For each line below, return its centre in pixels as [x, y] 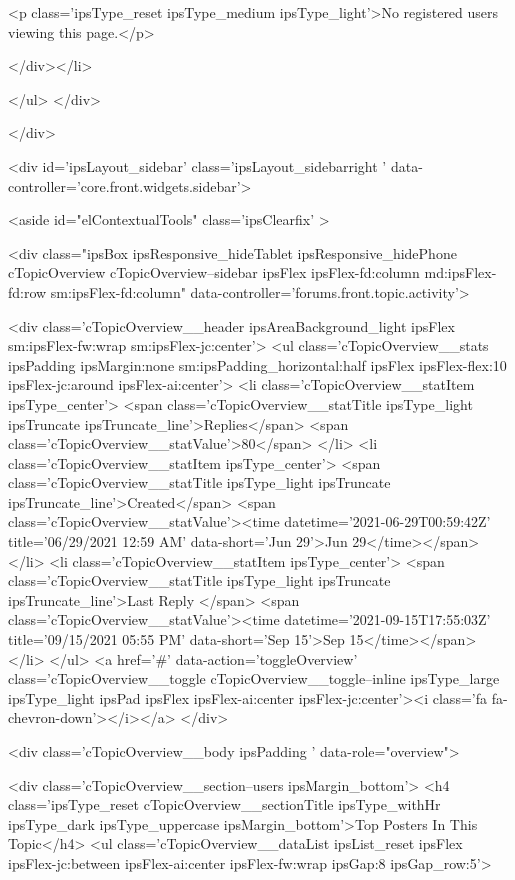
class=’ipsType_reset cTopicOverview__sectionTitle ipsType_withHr [224, 804]
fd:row [27, 291]
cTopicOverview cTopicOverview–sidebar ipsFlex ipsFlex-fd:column [214, 272]
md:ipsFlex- [460, 272]
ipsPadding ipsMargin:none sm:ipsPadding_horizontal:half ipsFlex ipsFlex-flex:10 [257, 364]
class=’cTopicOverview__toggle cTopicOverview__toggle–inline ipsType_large [254, 678]
